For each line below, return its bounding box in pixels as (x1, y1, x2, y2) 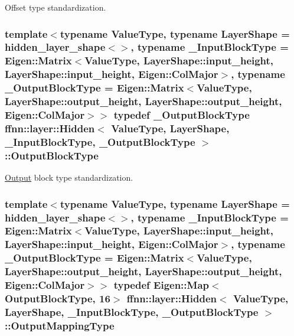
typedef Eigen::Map (113, 278, 210, 292)
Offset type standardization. (5, 1, 106, 13)
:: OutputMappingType (5, 318, 115, 332)
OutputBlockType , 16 (5, 291, 110, 306)
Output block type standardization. (5, 171, 133, 184)
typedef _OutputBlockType (113, 107, 250, 122)
